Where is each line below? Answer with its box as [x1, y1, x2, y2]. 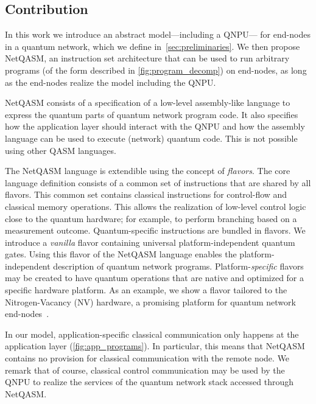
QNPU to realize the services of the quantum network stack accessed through [5, 375, 293, 388]
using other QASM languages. [5, 144, 116, 156]
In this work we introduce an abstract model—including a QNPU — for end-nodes [5, 28, 311, 41]
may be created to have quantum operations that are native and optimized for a [5, 271, 304, 284]
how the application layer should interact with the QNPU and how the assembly [5, 120, 305, 133]
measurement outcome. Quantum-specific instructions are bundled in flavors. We [5, 224, 306, 237]
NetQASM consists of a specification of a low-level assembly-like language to [5, 96, 290, 109]
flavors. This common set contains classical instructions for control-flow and [5, 188, 287, 201]
